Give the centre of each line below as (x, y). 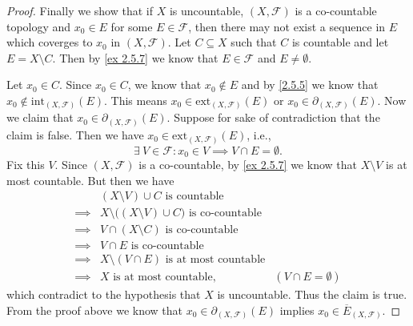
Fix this (26, 164)
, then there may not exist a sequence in (287, 26)
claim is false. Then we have (75, 135)
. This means (136, 100)
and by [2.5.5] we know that (310, 85)
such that (254, 42)
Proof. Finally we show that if (80, 10)
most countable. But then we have (90, 180)
